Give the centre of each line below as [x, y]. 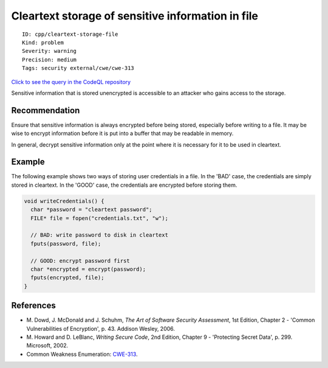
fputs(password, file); [66, 244]
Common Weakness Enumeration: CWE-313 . [82, 354]
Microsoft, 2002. [47, 345]
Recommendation [46, 110]
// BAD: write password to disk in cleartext [99, 235]
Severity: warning [50, 51]
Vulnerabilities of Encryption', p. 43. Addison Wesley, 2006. [101, 328]
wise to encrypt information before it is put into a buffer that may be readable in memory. [122, 133]
